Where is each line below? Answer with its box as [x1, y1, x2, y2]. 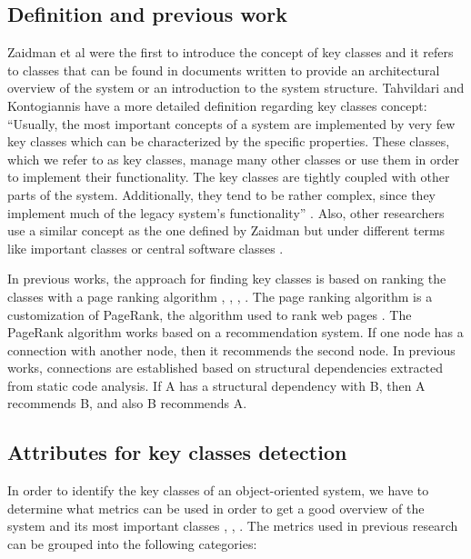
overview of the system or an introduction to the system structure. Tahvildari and [7, 78, 465, 97]
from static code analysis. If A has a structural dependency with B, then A [7, 375, 426, 394]
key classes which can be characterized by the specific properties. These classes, [7, 132, 450, 151]
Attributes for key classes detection [7, 438, 347, 466]
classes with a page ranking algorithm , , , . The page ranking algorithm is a [7, 286, 433, 305]
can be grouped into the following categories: [7, 534, 257, 554]
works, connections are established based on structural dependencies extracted [7, 358, 444, 377]
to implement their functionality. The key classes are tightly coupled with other [7, 167, 450, 186]
